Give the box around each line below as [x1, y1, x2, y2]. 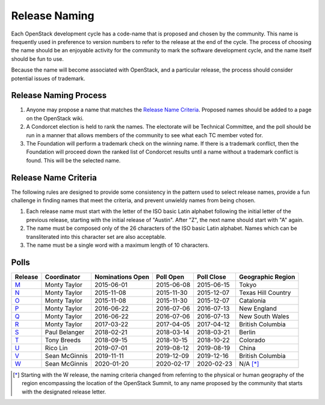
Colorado [238, 336, 265, 344]
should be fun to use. [11, 55, 64, 63]
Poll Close [197, 273, 226, 281]
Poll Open [155, 273, 185, 281]
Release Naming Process [11, 90, 107, 100]
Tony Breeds [45, 336, 81, 344]
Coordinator [45, 273, 81, 281]
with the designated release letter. [22, 388, 107, 395]
